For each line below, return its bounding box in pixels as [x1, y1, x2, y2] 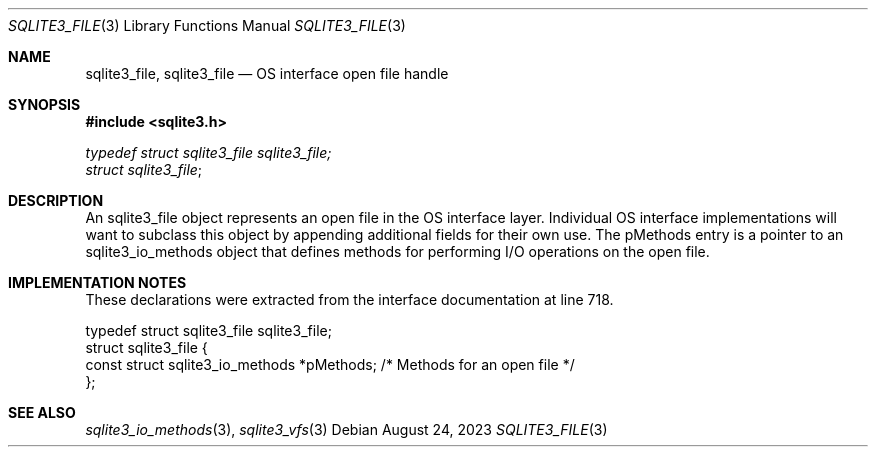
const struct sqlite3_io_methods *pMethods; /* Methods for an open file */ [85, 356, 575, 373]
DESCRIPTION [8, 192, 104, 209]
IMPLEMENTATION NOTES [8, 274, 187, 291]
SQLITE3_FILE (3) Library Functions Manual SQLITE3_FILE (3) [8, 17, 406, 34]
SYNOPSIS [8, 96, 81, 113]
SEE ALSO [8, 404, 76, 421]
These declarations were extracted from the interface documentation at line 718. [85, 291, 614, 308]
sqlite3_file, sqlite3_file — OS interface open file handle [85, 65, 449, 82]
